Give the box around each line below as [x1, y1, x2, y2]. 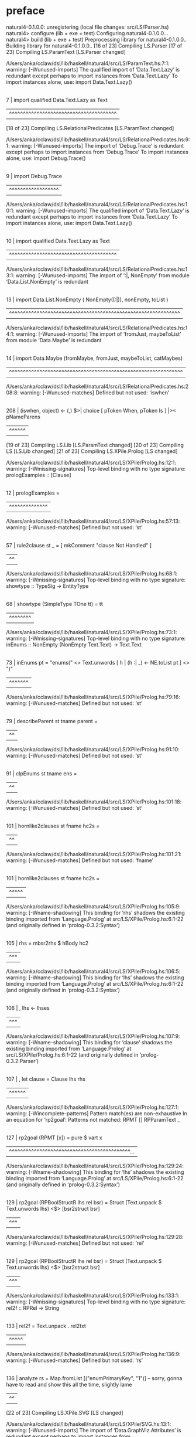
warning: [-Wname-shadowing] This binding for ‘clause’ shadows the [6, 1038, 173, 1046]
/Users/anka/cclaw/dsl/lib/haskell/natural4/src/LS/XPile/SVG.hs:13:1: [6, 1420, 171, 1428]
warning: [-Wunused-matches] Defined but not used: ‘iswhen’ [20, 389, 170, 396]
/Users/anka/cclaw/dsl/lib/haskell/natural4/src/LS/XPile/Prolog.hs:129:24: [6, 1162, 184, 1169]
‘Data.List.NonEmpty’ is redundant [6, 278, 89, 285]
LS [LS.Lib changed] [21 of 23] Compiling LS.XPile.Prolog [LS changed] [6, 447, 178, 455]
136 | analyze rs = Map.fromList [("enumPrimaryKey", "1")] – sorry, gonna [6, 1374, 183, 1381]
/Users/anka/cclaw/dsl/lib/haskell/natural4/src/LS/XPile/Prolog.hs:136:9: [6, 1350, 181, 1357]
